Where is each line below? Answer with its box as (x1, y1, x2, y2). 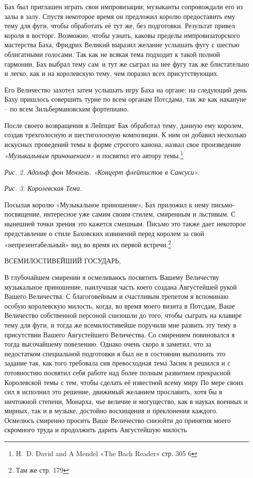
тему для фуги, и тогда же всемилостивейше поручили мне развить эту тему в (4, 319, 236, 330)
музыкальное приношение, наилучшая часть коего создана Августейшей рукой (4, 281, 237, 292)
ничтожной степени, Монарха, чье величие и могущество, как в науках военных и (4, 396, 248, 406)
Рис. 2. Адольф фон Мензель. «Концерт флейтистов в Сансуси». (4, 166, 200, 177)
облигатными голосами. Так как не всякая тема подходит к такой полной (4, 49, 220, 59)
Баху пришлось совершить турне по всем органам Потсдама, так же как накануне (4, 94, 247, 104)
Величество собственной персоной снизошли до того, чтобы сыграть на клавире (4, 310, 242, 320)
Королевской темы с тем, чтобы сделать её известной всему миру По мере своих (4, 377, 244, 387)
